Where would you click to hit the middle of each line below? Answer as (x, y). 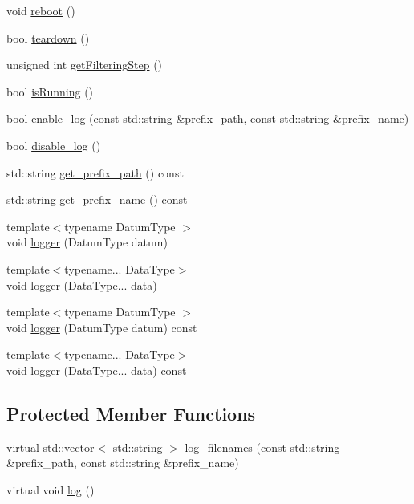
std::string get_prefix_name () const (97, 199)
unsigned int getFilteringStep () (85, 65)
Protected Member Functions (131, 413)
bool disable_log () (54, 145)
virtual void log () (51, 489)
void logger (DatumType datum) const (102, 327)
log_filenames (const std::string (262, 447)
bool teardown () (48, 37)
